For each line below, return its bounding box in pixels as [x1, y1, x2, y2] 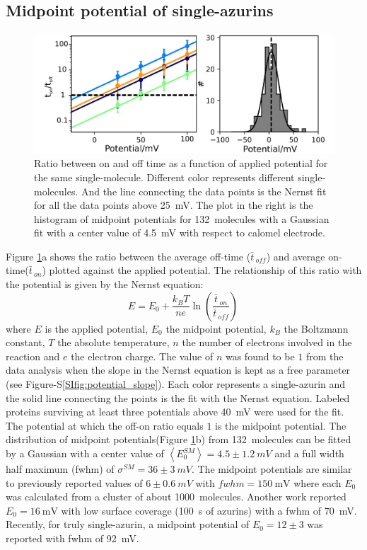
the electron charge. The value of [71, 348, 214, 363]
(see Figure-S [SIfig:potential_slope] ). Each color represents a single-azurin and [6, 377, 346, 391]
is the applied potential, [45, 321, 148, 336]
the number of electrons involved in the [182, 335, 352, 350]
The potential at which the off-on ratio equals [6, 418, 204, 432]
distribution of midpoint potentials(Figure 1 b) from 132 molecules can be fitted [6, 432, 351, 447]
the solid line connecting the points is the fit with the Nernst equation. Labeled [6, 390, 350, 405]
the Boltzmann [284, 321, 349, 336]
